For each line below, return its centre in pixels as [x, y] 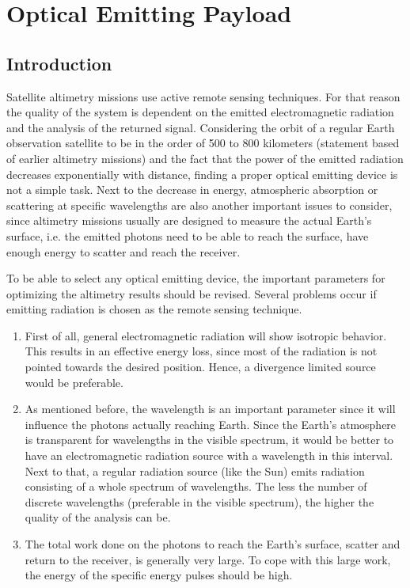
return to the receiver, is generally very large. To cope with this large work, [208, 559]
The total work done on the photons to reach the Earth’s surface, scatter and [213, 544]
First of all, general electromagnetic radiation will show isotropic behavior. [206, 335]
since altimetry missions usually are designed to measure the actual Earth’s [189, 220]
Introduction [59, 63]
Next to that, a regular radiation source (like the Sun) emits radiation [195, 470]
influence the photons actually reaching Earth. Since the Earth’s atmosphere [211, 424]
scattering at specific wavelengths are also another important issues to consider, [199, 205]
